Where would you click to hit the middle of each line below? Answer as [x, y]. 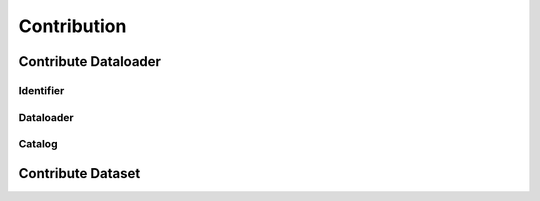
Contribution [72, 26]
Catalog [38, 144]
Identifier [41, 90]
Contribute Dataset [79, 173]
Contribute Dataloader [90, 61]
